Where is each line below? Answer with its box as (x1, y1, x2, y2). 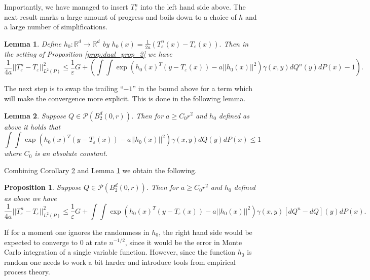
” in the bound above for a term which (132, 83, 252, 94)
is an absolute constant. (34, 148, 108, 158)
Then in (224, 38, 249, 49)
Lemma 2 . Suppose (4, 110, 66, 121)
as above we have (4, 193, 57, 204)
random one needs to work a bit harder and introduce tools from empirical (4, 256, 236, 267)
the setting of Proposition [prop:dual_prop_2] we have (4, 48, 172, 59)
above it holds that (4, 121, 61, 132)
